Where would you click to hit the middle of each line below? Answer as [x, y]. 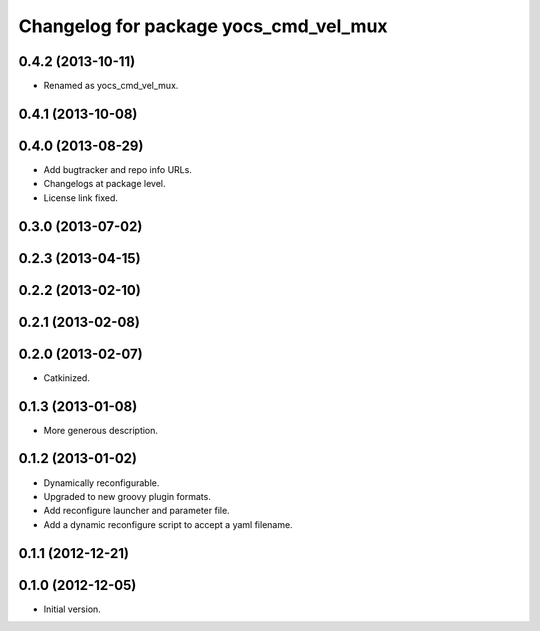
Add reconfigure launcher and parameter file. [136, 511]
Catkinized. [66, 377]
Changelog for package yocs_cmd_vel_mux [203, 26]
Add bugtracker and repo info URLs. [117, 169]
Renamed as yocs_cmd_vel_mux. [111, 86]
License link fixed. [81, 197]
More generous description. [101, 430]
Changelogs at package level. [104, 184]
